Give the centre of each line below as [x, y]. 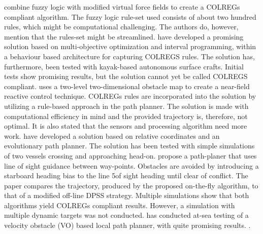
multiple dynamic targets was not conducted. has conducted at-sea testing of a [126, 215]
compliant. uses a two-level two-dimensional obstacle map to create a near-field [127, 86]
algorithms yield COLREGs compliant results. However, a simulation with [120, 205]
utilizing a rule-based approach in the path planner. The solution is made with [126, 106]
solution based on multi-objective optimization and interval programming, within [130, 46]
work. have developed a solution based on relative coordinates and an [112, 135]
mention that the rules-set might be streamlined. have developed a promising [124, 36]
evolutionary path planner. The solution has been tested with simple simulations [129, 146]
